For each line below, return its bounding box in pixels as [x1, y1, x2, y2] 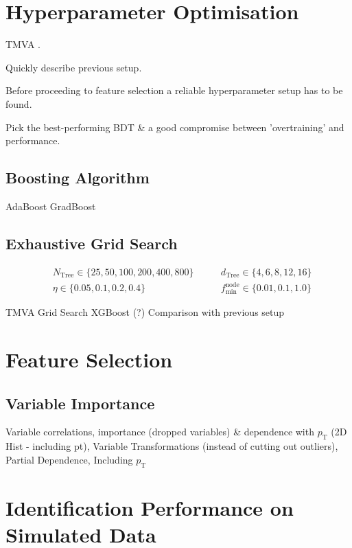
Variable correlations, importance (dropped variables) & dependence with [5, 424, 314, 439]
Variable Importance [5, 392, 155, 413]
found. [5, 96, 32, 111]
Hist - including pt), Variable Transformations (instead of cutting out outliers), [5, 439, 338, 453]
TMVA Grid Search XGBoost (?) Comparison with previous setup [5, 305, 285, 319]
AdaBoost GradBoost [5, 198, 96, 213]
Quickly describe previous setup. [5, 60, 142, 74]
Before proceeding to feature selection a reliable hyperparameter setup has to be [5, 83, 343, 98]
